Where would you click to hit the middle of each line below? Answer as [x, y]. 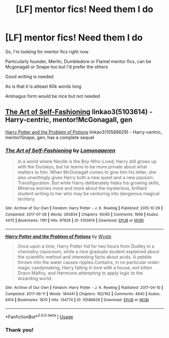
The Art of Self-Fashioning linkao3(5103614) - [79, 112]
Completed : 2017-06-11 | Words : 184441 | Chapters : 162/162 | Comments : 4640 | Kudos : [83, 294]
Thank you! [19, 330]
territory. [27, 199]
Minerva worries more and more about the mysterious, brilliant [82, 188]
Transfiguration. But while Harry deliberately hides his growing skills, [89, 183]
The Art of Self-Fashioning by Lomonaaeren [60, 150]
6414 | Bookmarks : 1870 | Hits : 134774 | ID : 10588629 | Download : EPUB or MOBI [77, 300]
